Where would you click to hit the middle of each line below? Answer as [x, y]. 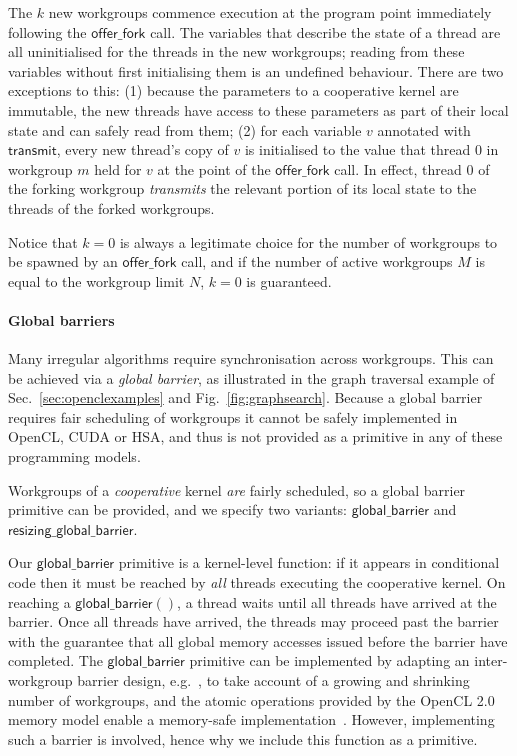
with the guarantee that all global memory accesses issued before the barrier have [258, 640]
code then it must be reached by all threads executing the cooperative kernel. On [257, 582]
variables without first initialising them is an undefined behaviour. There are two [256, 70]
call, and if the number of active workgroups [317, 261]
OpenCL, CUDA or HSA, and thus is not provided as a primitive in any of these [255, 436]
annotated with [424, 129]
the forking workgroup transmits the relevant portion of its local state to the [242, 188]
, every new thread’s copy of [142, 149]
